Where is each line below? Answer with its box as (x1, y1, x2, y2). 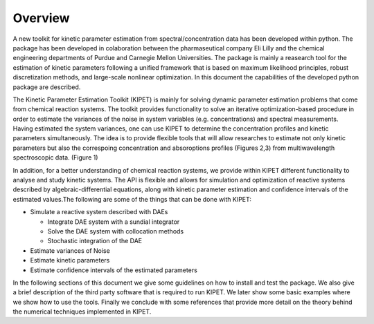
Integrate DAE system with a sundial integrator (47, 218, 180, 226)
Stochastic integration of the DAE (47, 237, 142, 245)
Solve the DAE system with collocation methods (47, 227, 184, 235)
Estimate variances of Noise (30, 246, 110, 255)
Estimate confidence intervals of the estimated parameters (30, 266, 197, 274)
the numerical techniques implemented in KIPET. (12, 307, 152, 316)
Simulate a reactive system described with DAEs (30, 208, 168, 216)
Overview (12, 10, 70, 26)
